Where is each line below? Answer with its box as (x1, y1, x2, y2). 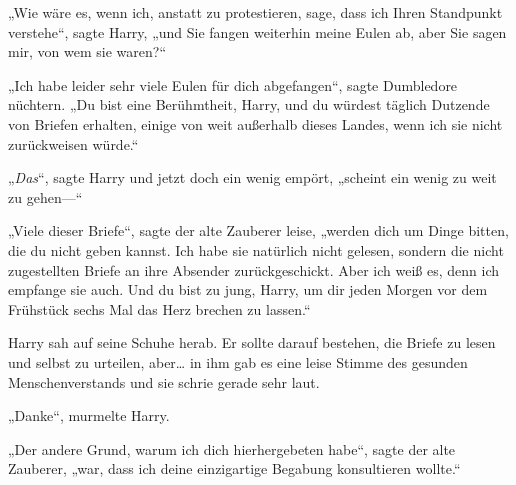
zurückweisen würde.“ (8, 133, 139, 154)
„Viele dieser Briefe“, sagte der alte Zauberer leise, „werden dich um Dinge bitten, (8, 220, 509, 241)
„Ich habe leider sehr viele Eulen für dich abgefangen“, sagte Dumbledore (8, 74, 458, 95)
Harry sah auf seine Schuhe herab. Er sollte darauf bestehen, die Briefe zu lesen (8, 332, 496, 353)
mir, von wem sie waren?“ (8, 41, 167, 62)
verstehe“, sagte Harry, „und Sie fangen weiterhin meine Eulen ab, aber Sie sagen (8, 21, 507, 42)
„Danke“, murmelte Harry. (8, 405, 170, 426)
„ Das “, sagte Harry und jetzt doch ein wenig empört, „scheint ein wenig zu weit (8, 167, 497, 188)
